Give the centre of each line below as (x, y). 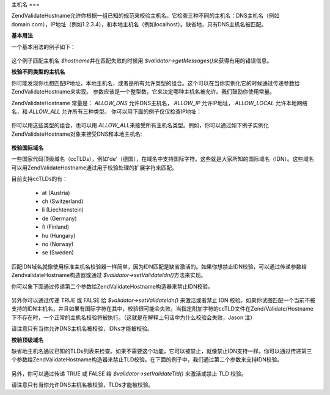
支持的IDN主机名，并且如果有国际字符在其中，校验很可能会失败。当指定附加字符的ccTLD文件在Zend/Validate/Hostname (163, 309)
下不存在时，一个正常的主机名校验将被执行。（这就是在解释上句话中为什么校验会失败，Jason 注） (134, 317)
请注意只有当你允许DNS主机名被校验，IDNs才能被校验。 (82, 329)
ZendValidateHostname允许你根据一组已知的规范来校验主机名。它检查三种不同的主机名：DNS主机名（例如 (145, 16)
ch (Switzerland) (63, 201)
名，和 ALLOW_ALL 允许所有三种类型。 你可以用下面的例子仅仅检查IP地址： (106, 111)
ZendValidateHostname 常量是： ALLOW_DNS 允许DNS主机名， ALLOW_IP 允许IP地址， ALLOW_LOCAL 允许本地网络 (159, 103)
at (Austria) (56, 193)
